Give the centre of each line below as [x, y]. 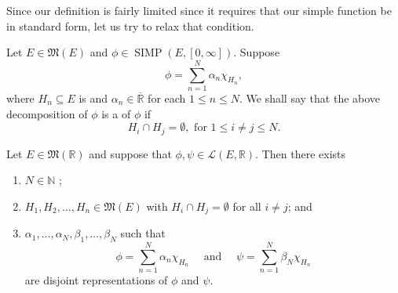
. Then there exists [301, 153]
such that [143, 233]
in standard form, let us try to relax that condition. [130, 25]
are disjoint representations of [96, 280]
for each [167, 98]
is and [93, 98]
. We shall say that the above [310, 98]
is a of [116, 113]
